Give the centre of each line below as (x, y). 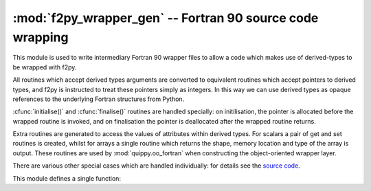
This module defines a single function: (67, 178)
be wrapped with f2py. (45, 67)
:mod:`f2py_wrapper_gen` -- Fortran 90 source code (166, 18)
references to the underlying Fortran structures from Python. (99, 99)
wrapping (41, 37)
